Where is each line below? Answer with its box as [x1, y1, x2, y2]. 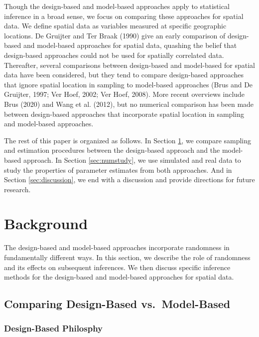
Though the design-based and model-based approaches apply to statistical [4, 1, 230, 11]
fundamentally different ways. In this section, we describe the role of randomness [4, 252, 251, 262]
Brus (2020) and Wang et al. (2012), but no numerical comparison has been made [4, 98, 254, 109]
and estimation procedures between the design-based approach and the [4, 145, 220, 155]
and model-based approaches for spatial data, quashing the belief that [23, 40, 237, 50]
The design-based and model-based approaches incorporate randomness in [4, 242, 230, 253]
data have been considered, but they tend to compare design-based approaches [4, 69, 244, 80]
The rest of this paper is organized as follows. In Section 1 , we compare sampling [4, 135, 252, 145]
